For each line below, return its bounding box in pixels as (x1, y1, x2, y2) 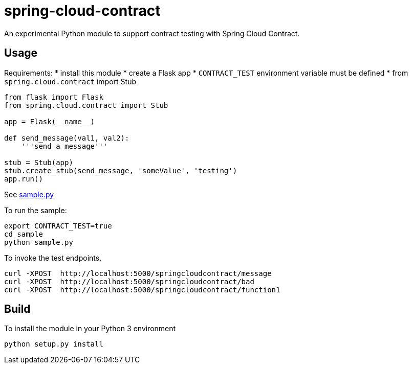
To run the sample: (4, 205, 67, 215)
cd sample (4, 229, 43, 238)
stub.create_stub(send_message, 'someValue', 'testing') (4, 166, 237, 175)
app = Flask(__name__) (4, 117, 95, 126)
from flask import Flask (4, 93, 103, 101)
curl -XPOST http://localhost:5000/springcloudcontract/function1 (4, 285, 280, 294)
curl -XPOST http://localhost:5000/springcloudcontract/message (4, 269, 272, 278)
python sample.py (4, 238, 73, 246)
